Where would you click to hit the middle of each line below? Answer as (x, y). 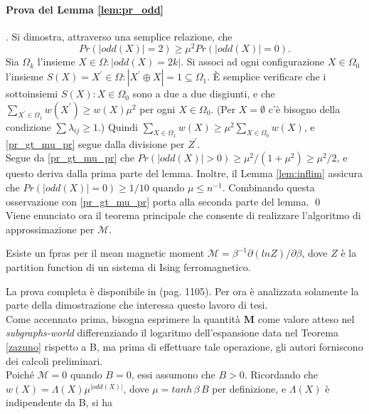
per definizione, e (249, 388)
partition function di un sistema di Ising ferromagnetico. (128, 267)
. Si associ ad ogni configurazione (253, 62)
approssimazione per (50, 229)
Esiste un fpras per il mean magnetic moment (105, 253)
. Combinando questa (268, 187)
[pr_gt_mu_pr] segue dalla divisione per (95, 143)
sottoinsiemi (32, 94)
